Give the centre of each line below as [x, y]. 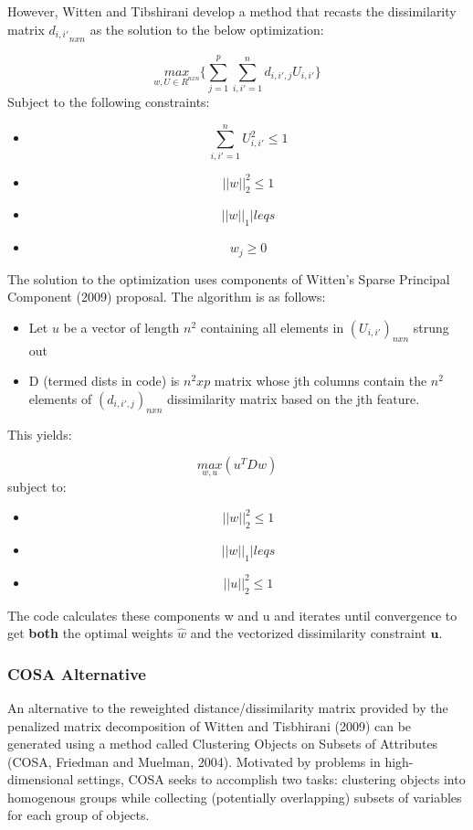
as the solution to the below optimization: [207, 29]
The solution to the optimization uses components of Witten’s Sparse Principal [229, 278]
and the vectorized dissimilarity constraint [308, 633]
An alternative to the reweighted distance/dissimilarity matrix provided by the [228, 707]
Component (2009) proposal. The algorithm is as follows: [167, 297]
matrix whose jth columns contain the [321, 381]
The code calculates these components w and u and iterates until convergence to [232, 615]
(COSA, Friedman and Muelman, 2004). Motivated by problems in [194, 761]
